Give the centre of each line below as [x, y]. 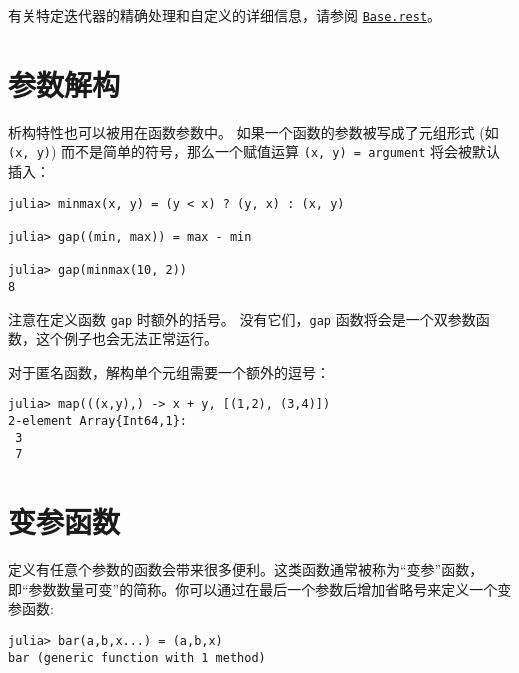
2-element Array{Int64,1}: [97, 421]
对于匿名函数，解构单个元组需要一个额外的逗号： [169, 371]
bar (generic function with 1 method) [137, 657]
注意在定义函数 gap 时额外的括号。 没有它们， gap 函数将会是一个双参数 [242, 318]
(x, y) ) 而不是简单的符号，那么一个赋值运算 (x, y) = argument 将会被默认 [254, 151]
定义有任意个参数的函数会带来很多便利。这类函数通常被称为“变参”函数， [246, 569]
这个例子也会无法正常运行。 [126, 338]
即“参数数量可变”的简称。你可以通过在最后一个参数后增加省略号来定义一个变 [260, 588]
